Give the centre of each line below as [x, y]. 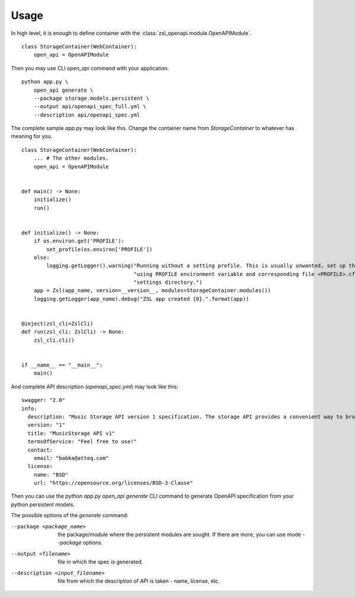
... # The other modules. [71, 158]
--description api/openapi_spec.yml [87, 115]
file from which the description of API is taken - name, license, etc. [139, 581]
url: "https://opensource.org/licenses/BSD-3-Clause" [113, 483]
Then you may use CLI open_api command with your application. [90, 68]
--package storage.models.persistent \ [91, 98]
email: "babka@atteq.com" [71, 458]
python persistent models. [43, 504]
